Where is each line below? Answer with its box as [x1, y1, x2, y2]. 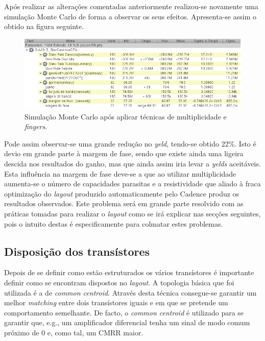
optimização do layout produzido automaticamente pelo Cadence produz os [4, 188, 239, 199]
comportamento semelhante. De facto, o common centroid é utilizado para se [4, 307, 244, 318]
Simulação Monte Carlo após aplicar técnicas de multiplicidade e [25, 111, 227, 121]
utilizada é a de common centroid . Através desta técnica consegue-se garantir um [4, 287, 257, 298]
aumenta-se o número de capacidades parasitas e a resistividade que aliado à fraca [4, 178, 261, 189]
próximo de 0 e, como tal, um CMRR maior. [4, 327, 143, 337]
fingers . [25, 121, 47, 132]
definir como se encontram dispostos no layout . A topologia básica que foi [4, 277, 234, 287]
